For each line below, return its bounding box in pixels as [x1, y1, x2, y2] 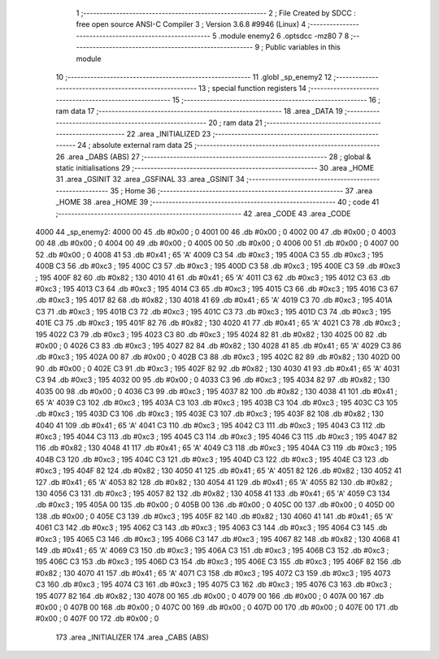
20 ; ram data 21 [208, 118, 263, 128]
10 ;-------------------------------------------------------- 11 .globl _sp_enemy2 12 [55, 72, 333, 81]
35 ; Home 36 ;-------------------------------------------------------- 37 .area [110, 185, 373, 195]
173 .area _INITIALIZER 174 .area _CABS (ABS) [55, 632, 209, 642]
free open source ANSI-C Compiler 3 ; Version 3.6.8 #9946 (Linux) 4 [76, 20, 306, 29]
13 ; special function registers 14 [198, 84, 306, 93]
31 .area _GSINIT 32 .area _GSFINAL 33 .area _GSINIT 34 [55, 175, 246, 184]
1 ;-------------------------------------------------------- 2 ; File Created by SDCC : [76, 8, 357, 18]
